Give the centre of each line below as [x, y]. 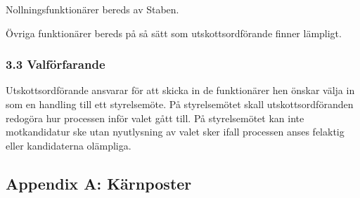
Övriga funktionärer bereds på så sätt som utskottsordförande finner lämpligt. [174, 33]
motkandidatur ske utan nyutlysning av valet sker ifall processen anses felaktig [175, 132]
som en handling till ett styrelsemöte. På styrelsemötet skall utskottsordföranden [180, 104]
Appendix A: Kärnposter [99, 183]
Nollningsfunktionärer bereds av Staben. [92, 9]
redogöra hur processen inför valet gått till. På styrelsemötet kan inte [155, 118]
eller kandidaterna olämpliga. [69, 145]
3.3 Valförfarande [56, 64]
